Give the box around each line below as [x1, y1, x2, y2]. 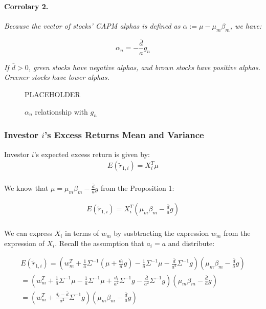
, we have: [230, 20, 262, 31]
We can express [4, 228, 52, 238]
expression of [4, 237, 45, 248]
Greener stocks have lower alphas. [4, 72, 109, 82]
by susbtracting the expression [114, 228, 209, 238]
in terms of [64, 228, 99, 238]
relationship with [35, 106, 88, 117]
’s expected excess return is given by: [34, 148, 150, 159]
